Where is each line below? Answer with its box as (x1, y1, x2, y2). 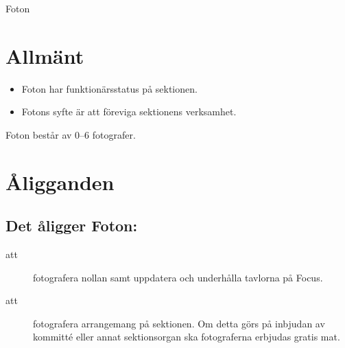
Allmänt (5, 41, 84, 69)
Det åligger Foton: (5, 215, 138, 236)
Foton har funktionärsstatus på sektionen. (21, 81, 198, 95)
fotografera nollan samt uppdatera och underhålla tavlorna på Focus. (33, 270, 323, 284)
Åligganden (5, 167, 115, 196)
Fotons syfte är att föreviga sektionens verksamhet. (21, 104, 237, 119)
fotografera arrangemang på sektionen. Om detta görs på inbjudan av (33, 316, 325, 330)
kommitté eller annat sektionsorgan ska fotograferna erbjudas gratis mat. (33, 329, 340, 344)
